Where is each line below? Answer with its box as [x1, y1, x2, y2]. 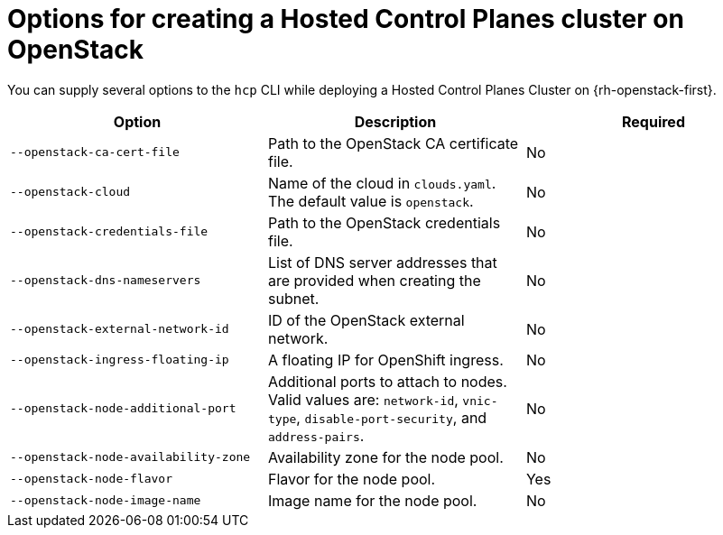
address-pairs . [267, 426, 365, 445]
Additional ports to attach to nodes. [267, 372, 507, 391]
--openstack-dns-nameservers [10, 273, 201, 288]
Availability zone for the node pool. [267, 447, 504, 466]
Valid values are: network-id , [267, 390, 459, 409]
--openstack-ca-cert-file [10, 145, 180, 160]
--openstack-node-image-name [10, 493, 201, 508]
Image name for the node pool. [267, 491, 477, 510]
